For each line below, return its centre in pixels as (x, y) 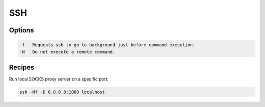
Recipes (22, 67)
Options (22, 30)
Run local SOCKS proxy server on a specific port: (59, 79)
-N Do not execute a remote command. (67, 52)
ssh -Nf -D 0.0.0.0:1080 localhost (62, 92)
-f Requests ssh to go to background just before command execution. (107, 45)
